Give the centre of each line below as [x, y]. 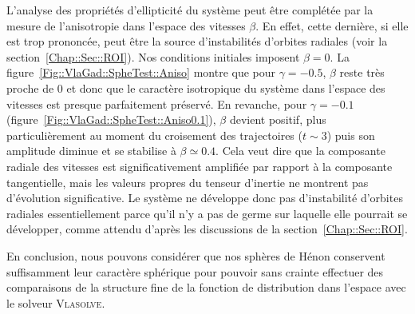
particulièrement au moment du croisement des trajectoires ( [154, 135]
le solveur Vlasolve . [56, 302]
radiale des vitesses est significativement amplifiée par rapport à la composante [200, 166]
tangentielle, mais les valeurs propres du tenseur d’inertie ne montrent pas [188, 182]
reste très [362, 72]
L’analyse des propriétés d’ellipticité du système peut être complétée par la [190, 10]
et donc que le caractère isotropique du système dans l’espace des [226, 87]
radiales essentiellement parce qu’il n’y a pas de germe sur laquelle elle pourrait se [207, 213]
